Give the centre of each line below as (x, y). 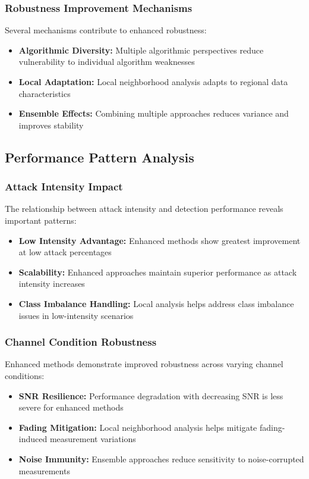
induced (33, 439)
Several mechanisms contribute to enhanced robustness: (106, 30)
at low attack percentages (65, 252)
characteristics (45, 93)
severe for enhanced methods (71, 407)
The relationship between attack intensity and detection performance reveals (144, 209)
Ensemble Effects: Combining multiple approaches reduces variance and (154, 113)
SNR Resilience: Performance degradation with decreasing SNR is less (151, 395)
